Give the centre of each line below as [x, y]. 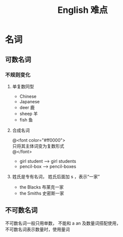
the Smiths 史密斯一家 [42, 193]
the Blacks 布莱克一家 [42, 187]
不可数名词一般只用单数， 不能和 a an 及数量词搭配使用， [63, 223]
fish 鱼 [26, 119]
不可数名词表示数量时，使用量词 [37, 229]
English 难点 [83, 10]
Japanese [30, 101]
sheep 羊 [29, 114]
